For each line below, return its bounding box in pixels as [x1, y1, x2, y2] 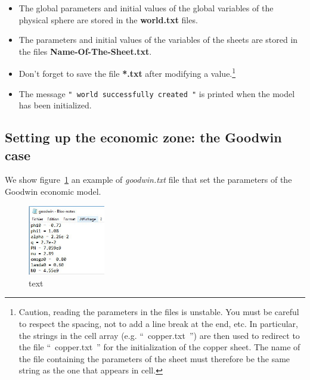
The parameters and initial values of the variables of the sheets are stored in [18, 33, 298, 46]
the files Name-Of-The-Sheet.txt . [18, 45, 152, 57]
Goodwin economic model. [5, 185, 101, 198]
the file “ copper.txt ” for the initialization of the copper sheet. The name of [18, 341, 300, 353]
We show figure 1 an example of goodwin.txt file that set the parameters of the [5, 173, 292, 186]
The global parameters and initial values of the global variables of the [18, 2, 274, 14]
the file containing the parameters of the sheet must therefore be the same [18, 352, 290, 365]
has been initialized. [18, 99, 92, 111]
